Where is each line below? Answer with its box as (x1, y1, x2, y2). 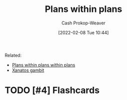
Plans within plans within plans (11, 62, 75, 68)
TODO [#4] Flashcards (4, 85, 100, 96)
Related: (4, 52, 22, 58)
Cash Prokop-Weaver (61, 20, 106, 26)
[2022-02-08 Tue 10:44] (58, 29, 109, 35)
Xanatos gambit (11, 67, 44, 73)
